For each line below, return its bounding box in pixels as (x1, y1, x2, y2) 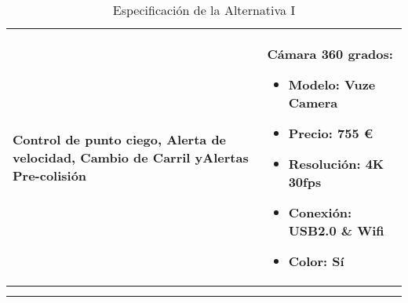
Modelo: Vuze (288, 75, 376, 93)
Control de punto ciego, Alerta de (13, 130, 227, 148)
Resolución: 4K (288, 155, 384, 173)
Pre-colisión (13, 166, 87, 184)
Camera (288, 93, 338, 111)
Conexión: (288, 203, 352, 221)
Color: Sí (288, 252, 344, 270)
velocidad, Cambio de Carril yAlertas (13, 148, 249, 166)
